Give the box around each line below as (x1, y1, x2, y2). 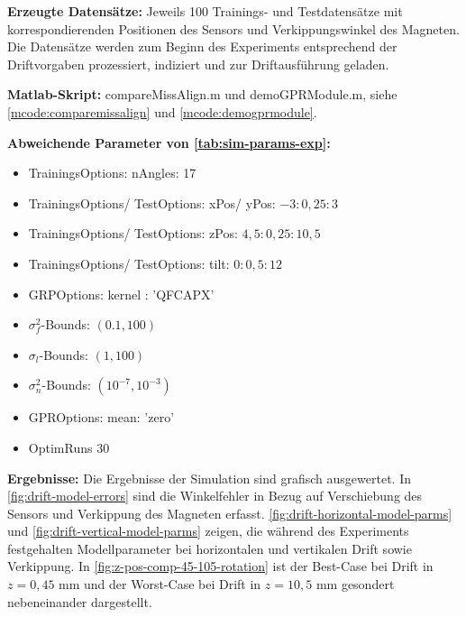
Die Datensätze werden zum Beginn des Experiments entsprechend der (7, 37, 397, 56)
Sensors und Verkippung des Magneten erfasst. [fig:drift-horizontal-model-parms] (7, 503, 452, 522)
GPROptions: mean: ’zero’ (28, 408, 175, 427)
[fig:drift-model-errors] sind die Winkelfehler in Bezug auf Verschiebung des (7, 486, 423, 505)
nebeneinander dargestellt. (7, 592, 152, 611)
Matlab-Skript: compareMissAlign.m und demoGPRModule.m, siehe (7, 85, 397, 104)
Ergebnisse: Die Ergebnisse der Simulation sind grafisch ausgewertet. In (7, 468, 411, 487)
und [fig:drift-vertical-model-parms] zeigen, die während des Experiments (7, 521, 409, 540)
